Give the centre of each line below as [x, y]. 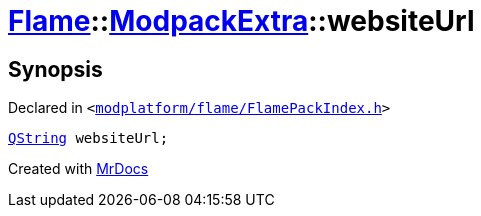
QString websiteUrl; [88, 138]
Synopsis [55, 69]
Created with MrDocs [78, 169]
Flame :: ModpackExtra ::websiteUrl [241, 21]
